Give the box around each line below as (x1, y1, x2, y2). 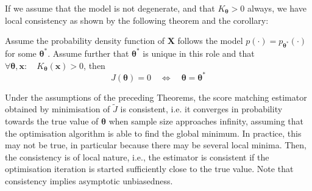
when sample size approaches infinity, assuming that (108, 115, 303, 128)
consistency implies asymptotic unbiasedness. (5, 175, 173, 187)
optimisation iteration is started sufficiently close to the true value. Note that (5, 162, 294, 175)
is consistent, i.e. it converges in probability (120, 103, 283, 115)
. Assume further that (48, 46, 129, 59)
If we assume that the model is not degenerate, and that (5, 2, 215, 14)
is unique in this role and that (143, 46, 255, 59)
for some (5, 46, 37, 59)
